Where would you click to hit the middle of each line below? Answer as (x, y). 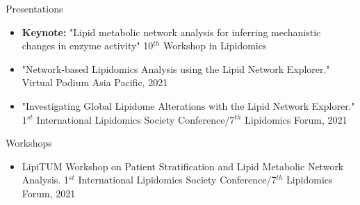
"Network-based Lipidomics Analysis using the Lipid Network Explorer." (176, 68)
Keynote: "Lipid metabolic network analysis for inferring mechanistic (171, 32)
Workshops (29, 143)
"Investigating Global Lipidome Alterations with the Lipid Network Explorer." (188, 105)
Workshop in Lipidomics (215, 46)
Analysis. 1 (45, 180)
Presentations (34, 8)
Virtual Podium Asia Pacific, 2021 (95, 82)
